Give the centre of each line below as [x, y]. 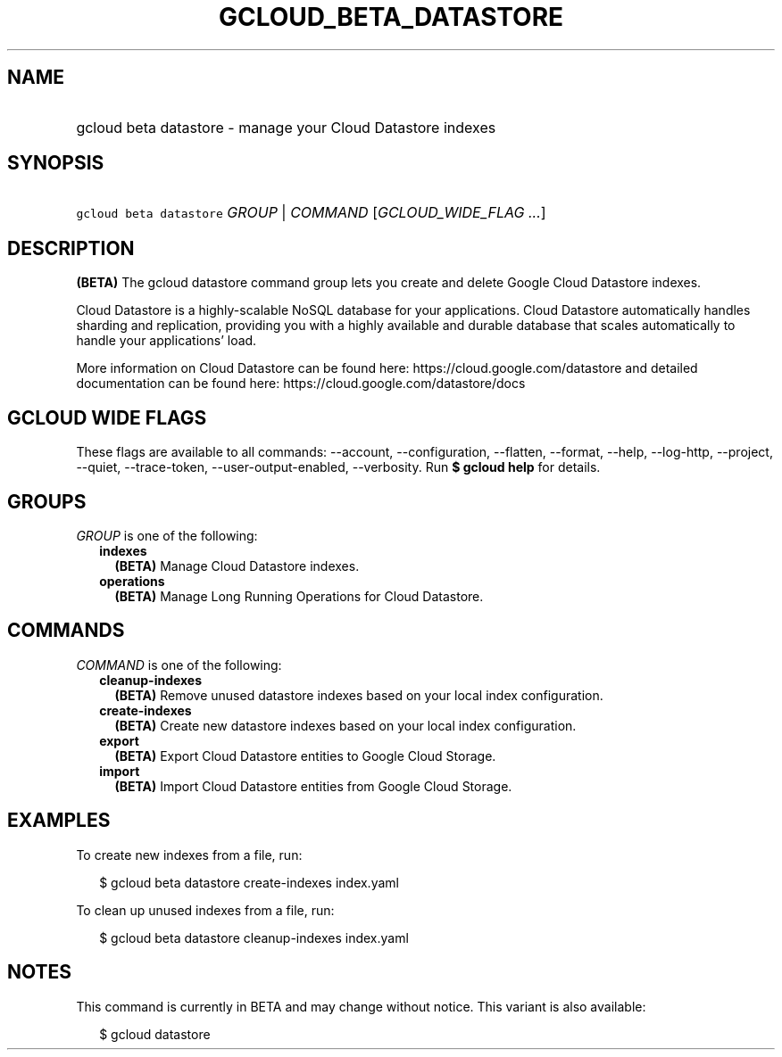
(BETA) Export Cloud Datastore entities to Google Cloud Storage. [305, 756]
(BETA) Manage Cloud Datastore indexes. [237, 566]
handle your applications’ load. [166, 341]
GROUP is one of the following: [167, 535]
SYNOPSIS [56, 163]
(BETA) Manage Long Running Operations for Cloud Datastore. [299, 596]
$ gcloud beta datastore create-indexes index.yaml [249, 882]
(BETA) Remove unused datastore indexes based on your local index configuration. [359, 695]
